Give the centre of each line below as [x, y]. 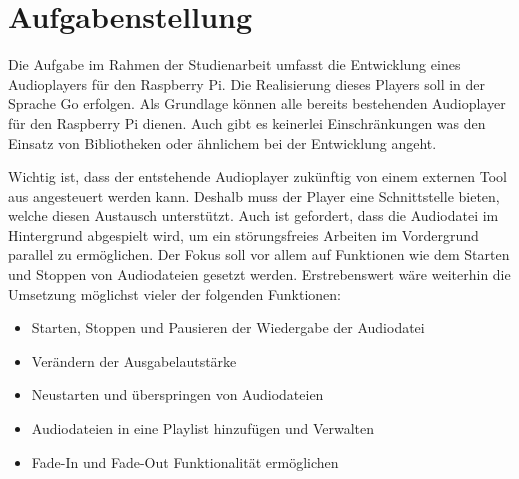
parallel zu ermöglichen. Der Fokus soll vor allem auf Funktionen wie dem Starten [259, 254]
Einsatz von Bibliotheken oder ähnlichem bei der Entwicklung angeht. [222, 142]
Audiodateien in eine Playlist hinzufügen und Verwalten [202, 428]
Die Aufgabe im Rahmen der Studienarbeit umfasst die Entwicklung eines [234, 64]
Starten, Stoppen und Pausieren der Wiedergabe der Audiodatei [228, 327]
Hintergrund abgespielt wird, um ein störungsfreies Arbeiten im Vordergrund [243, 234]
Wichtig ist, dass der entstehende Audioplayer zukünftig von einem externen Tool [257, 176]
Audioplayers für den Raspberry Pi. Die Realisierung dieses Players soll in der [247, 83]
